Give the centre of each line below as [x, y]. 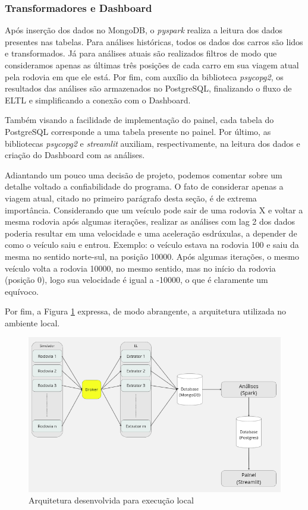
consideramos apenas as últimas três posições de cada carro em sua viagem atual [152, 65]
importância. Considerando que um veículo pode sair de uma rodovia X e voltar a [154, 210]
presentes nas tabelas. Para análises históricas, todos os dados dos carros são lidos [154, 41]
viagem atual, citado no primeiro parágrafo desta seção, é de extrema [131, 198]
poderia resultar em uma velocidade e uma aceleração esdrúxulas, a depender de [151, 233]
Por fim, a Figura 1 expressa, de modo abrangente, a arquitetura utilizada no [145, 311]
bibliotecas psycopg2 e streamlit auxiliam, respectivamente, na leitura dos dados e [153, 143]
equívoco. [22, 291]
